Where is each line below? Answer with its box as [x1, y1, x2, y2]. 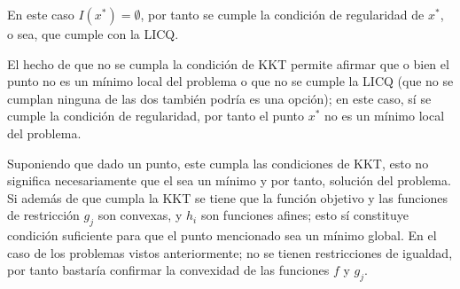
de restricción [7, 206, 80, 224]
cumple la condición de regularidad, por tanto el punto [7, 106, 304, 125]
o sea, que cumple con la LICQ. [7, 25, 179, 43]
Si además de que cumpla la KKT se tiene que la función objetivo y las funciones [7, 188, 448, 207]
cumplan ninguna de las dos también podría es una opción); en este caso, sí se [7, 89, 432, 107]
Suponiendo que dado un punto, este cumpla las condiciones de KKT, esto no [7, 153, 429, 172]
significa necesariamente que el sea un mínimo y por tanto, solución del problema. [7, 171, 451, 190]
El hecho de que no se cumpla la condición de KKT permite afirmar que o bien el [7, 54, 449, 73]
